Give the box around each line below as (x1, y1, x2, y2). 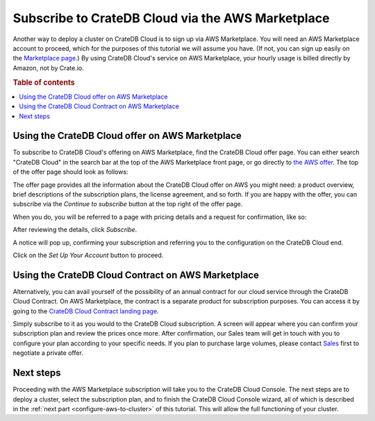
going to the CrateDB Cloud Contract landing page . (12, 306, 159, 315)
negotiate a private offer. (12, 349, 83, 357)
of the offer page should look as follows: (12, 167, 128, 176)
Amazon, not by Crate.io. (12, 63, 85, 72)
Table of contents (12, 77, 76, 87)
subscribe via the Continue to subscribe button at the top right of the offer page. (12, 200, 243, 208)
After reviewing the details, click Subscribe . (12, 226, 137, 234)
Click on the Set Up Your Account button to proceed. (12, 251, 164, 259)
